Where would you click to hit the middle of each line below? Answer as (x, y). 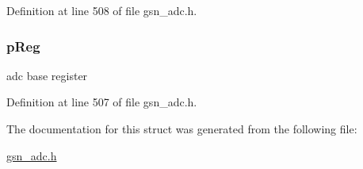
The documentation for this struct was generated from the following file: (182, 129)
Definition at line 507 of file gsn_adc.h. (102, 102)
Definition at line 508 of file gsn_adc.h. (102, 10)
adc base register (47, 75)
